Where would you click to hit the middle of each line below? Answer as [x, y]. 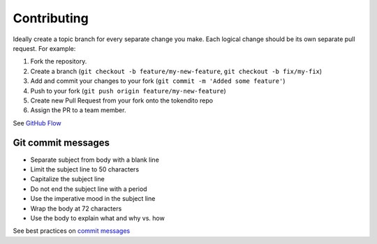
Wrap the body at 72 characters [76, 208]
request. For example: [44, 48]
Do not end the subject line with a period [89, 189]
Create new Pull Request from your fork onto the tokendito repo [121, 100]
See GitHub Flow [37, 123]
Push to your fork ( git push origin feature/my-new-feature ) [128, 91]
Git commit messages [61, 143]
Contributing [51, 18]
